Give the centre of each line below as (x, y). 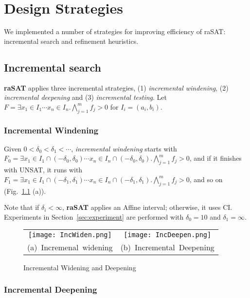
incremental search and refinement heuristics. (71, 41)
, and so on (206, 179)
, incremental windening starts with (124, 148)
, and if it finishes (215, 158)
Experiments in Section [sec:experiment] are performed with (94, 216)
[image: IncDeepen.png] (168, 235)
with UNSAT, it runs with (43, 170)
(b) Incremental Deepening (167, 247)
